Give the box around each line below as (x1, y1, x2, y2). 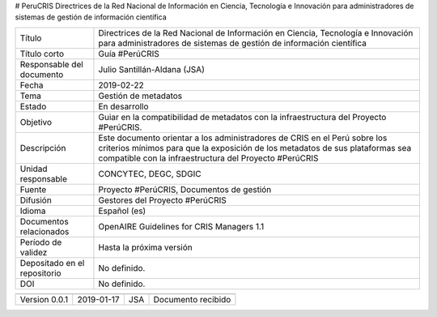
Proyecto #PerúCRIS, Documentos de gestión (98, 183, 272, 195)
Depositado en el (19, 257, 85, 268)
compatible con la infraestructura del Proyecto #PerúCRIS (98, 152, 319, 164)
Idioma (19, 205, 46, 216)
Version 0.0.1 (19, 293, 69, 305)
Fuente (19, 183, 47, 195)
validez (19, 246, 48, 258)
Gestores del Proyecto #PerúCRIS (98, 195, 227, 206)
